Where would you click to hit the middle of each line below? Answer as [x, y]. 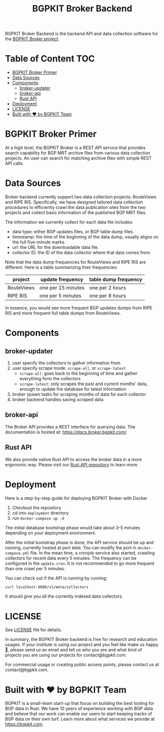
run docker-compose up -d [38, 518]
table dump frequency [116, 279]
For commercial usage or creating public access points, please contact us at [82, 665]
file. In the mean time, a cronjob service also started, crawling [93, 553]
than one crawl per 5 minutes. [35, 568]
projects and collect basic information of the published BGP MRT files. [76, 213]
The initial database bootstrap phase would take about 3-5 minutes [73, 527]
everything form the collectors [50, 379]
